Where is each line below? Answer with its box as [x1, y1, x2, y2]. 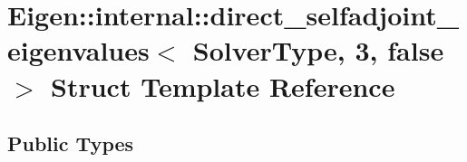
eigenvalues [7, 32, 150, 69]
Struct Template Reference [51, 67, 395, 104]
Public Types [7, 129, 134, 157]
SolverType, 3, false [192, 32, 444, 69]
